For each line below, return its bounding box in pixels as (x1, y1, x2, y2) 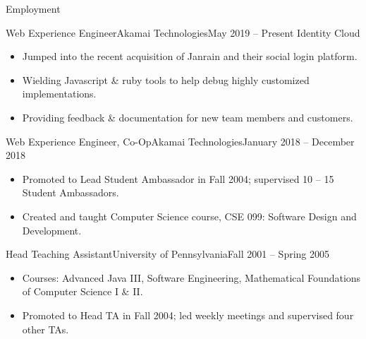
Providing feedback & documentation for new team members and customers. (22, 109, 353, 124)
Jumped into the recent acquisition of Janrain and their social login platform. (22, 49, 358, 64)
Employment (6, 1, 61, 16)
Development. (22, 222, 82, 237)
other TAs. (22, 321, 69, 336)
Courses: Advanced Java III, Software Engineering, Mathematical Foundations (22, 270, 361, 285)
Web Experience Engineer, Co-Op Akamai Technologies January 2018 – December (6, 133, 355, 148)
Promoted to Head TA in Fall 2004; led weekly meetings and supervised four (22, 307, 354, 322)
